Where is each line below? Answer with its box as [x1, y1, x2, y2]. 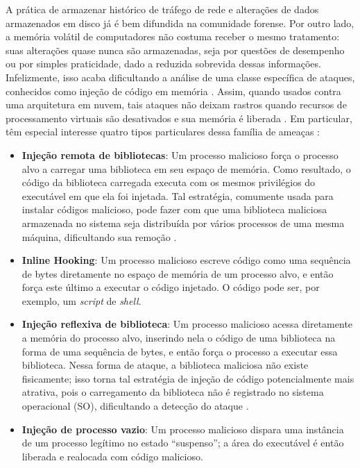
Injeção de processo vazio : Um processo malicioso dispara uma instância [22, 421, 344, 436]
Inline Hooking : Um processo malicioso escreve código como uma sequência [22, 253, 351, 267]
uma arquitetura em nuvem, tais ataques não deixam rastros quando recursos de [6, 97, 347, 112]
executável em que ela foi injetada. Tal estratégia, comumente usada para [22, 188, 334, 203]
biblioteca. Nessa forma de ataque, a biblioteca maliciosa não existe [22, 358, 309, 372]
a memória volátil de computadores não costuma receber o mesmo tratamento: [6, 29, 340, 44]
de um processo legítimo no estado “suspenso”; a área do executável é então [22, 435, 344, 450]
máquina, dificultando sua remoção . [22, 229, 177, 244]
